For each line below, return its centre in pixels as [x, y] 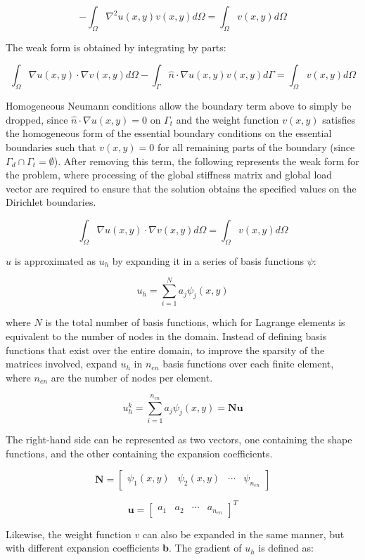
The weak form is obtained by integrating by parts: [116, 47]
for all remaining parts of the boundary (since [256, 146]
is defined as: [286, 548]
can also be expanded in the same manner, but [243, 534]
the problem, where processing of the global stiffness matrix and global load [169, 175]
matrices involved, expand [62, 364]
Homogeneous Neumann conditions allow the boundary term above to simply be [179, 106]
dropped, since [37, 119]
